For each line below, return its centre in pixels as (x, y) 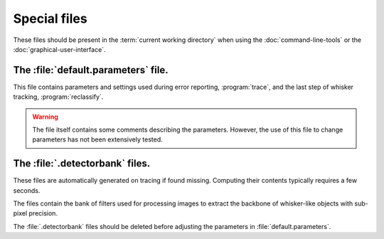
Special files (50, 18)
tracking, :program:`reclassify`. (58, 97)
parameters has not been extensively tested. (97, 139)
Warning (45, 117)
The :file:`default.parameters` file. (91, 70)
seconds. (27, 190)
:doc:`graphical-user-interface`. (59, 49)
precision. (43, 213)
